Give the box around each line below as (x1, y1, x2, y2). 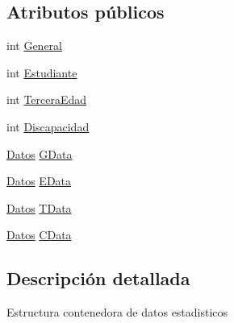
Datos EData (6, 172, 72, 189)
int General (6, 37, 62, 54)
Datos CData (6, 226, 72, 243)
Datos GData (6, 145, 73, 162)
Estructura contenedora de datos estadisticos (6, 304, 228, 321)
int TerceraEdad (6, 91, 87, 108)
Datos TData (6, 199, 72, 216)
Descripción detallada (6, 266, 190, 291)
